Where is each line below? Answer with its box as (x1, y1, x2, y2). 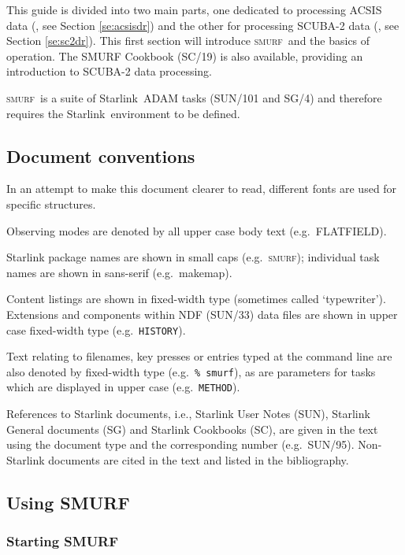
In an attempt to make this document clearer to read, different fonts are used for (6, 180, 397, 197)
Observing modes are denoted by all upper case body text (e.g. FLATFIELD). (6, 222, 387, 239)
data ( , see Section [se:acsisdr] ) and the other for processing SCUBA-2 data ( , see (6, 17, 399, 33)
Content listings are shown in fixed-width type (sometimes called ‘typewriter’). (6, 290, 386, 307)
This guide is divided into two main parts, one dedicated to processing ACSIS (6, 2, 382, 17)
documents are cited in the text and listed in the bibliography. (48, 451, 349, 468)
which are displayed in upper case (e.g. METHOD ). (6, 379, 240, 395)
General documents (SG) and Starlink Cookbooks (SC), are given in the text (6, 420, 378, 437)
